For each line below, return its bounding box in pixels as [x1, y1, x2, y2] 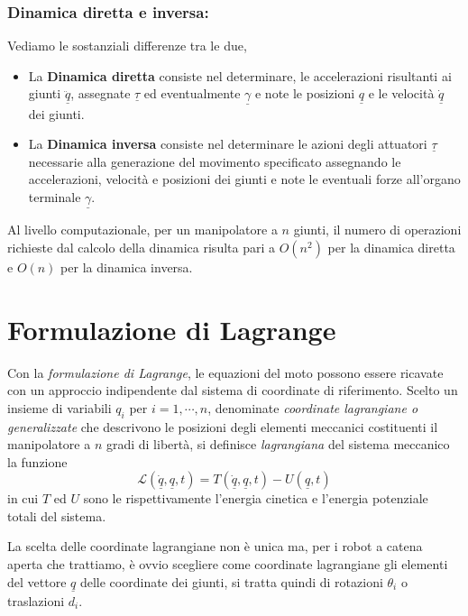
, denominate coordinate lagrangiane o [207, 398, 418, 417]
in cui [7, 489, 39, 508]
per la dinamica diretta [327, 237, 455, 256]
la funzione [7, 452, 68, 471]
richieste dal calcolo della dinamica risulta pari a [7, 237, 275, 256]
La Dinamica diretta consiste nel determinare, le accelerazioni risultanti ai [28, 66, 452, 85]
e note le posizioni [254, 84, 355, 103]
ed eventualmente [143, 84, 241, 103]
